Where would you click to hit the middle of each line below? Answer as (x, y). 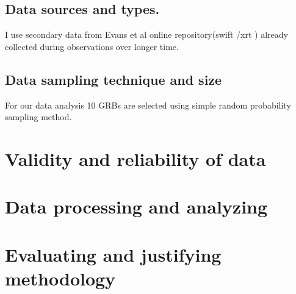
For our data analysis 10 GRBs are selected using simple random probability (148, 105)
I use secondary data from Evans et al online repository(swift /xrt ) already (146, 34)
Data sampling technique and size (114, 79)
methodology (60, 278)
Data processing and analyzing (136, 206)
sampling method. (38, 117)
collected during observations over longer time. (92, 46)
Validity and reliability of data (135, 158)
